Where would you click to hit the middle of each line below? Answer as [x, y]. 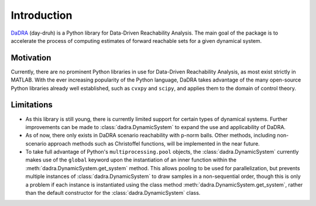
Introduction [42, 15]
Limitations [32, 105]
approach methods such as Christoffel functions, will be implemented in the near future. [154, 143]
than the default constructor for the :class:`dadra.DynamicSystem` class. [113, 193]
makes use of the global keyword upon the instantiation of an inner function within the [131, 160]
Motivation [31, 58]
